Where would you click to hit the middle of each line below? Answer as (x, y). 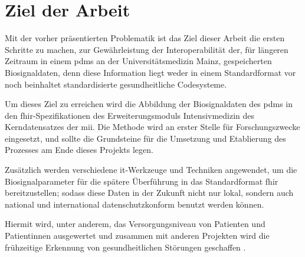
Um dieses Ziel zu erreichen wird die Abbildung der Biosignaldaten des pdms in (149, 104)
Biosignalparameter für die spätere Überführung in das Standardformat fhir (142, 181)
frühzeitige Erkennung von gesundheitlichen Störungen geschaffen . (125, 247)
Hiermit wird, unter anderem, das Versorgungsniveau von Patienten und (135, 224)
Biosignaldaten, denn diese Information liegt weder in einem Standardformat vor (150, 72)
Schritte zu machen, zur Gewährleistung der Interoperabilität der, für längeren (147, 49)
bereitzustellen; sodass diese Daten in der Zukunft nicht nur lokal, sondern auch (149, 193)
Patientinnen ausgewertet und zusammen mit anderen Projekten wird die (137, 236)
